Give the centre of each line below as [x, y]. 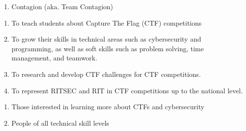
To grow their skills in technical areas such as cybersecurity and [106, 39]
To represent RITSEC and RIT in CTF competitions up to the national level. [127, 90]
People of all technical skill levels [60, 123]
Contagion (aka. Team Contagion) [62, 6]
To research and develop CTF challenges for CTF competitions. [106, 74]
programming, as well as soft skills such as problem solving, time [107, 48]
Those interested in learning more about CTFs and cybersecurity [108, 107]
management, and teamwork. [54, 58]
